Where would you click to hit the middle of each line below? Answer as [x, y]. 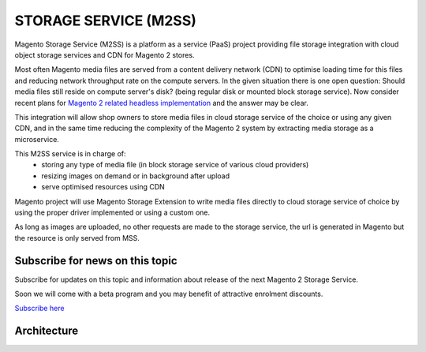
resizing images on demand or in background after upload [136, 176]
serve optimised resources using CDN [103, 187]
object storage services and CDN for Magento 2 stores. [105, 54]
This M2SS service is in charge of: [70, 154]
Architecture [47, 331]
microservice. [37, 139]
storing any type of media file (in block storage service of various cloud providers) [175, 165]
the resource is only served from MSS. [77, 238]
